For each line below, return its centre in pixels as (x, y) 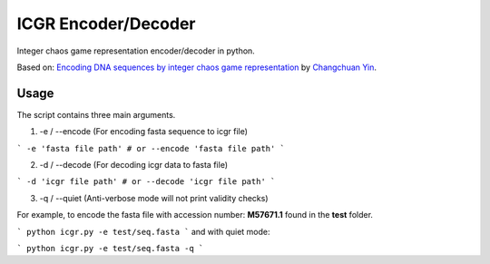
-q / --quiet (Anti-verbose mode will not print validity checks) (154, 198)
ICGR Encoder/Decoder (106, 24)
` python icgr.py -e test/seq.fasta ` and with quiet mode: (144, 231)
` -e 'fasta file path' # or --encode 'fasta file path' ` (151, 148)
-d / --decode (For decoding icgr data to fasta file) (134, 165)
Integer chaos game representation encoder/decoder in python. (136, 51)
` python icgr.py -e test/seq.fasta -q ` (110, 248)
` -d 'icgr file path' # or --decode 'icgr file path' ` (146, 182)
